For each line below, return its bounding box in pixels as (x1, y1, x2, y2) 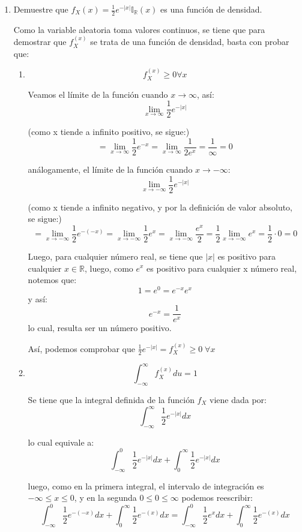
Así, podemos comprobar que (28, 342, 135, 354)
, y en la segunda (74, 491, 137, 504)
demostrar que (13, 35, 67, 48)
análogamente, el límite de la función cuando (28, 163, 193, 175)
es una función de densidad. (160, 3, 262, 15)
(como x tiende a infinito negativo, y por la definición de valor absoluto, (28, 200, 293, 213)
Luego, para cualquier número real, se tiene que (28, 250, 203, 262)
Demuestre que (13, 3, 68, 15)
